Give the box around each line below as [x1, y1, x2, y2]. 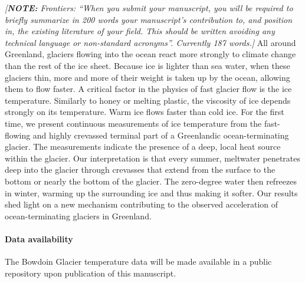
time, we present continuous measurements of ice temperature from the [5, 117, 262, 129]
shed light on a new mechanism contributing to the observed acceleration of [5, 198, 278, 210]
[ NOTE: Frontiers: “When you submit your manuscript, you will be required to [5, 2, 293, 14]
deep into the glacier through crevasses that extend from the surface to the [5, 163, 276, 176]
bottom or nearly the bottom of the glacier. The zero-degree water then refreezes [5, 175, 297, 187]
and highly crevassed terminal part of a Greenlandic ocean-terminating [32, 129, 289, 141]
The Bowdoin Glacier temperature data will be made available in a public [5, 255, 272, 268]
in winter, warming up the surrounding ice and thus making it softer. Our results [5, 186, 298, 199]
